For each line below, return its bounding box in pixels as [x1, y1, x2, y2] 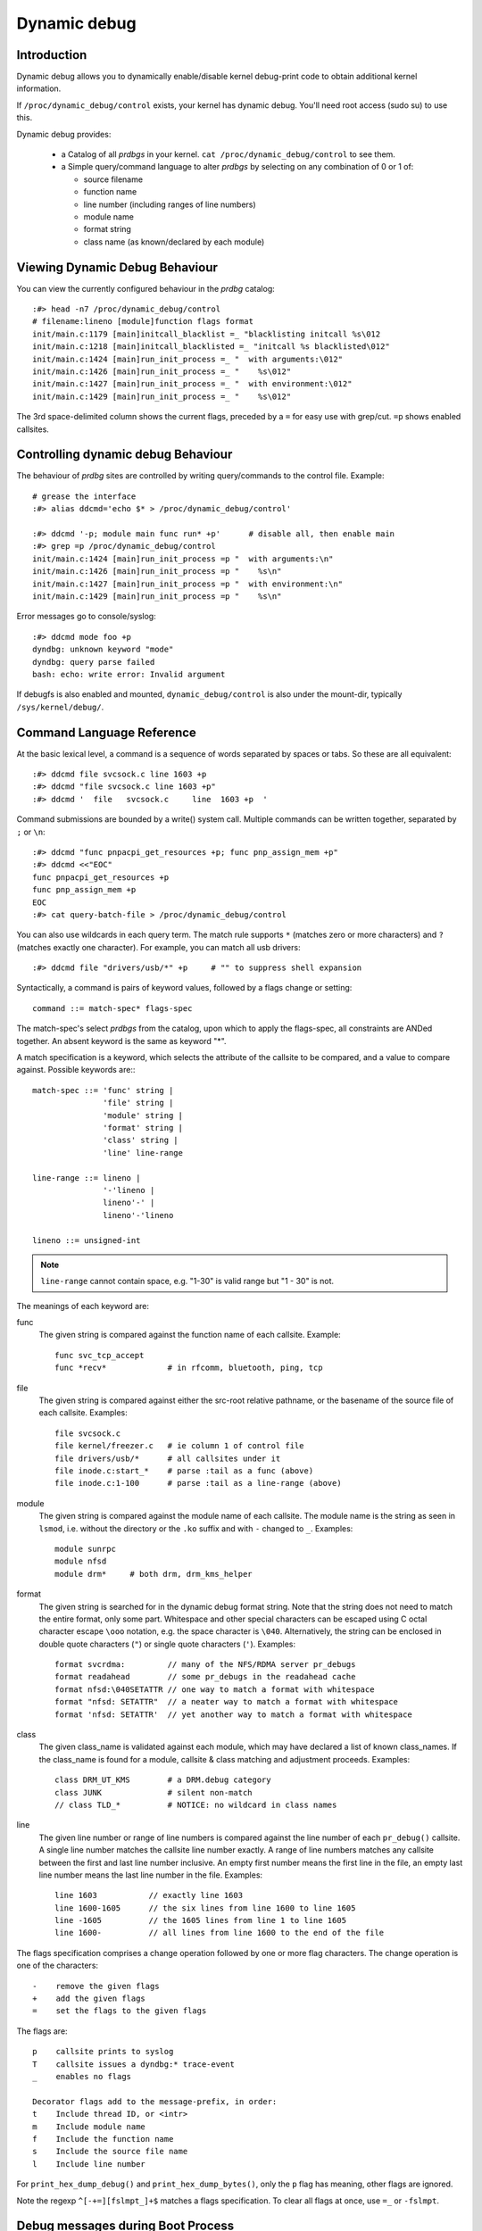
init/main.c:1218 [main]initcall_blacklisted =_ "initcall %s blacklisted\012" [32, 342, 390, 352]
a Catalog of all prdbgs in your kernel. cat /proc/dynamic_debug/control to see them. [61, 149, 396, 160]
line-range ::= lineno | [32, 1173, 141, 1182]
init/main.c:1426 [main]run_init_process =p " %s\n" [32, 567, 282, 576]
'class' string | [103, 1135, 179, 1146]
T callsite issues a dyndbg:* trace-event [32, 2059, 236, 2069]
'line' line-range [103, 1148, 183, 1157]
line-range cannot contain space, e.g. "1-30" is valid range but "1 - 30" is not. [40, 1276, 335, 1287]
